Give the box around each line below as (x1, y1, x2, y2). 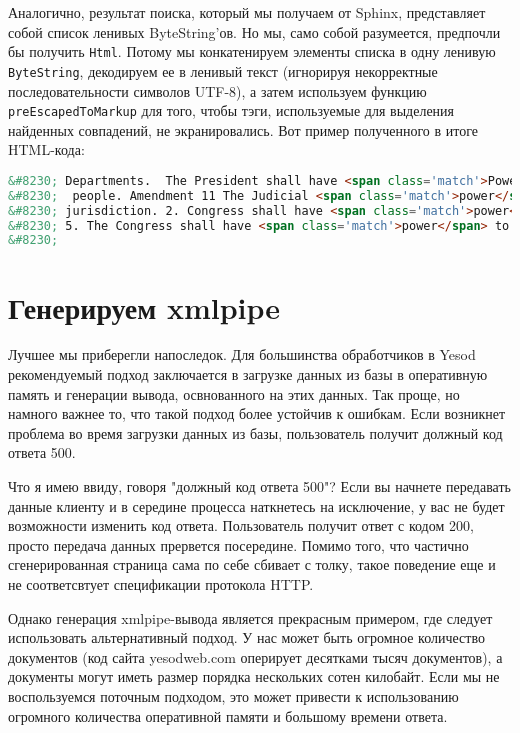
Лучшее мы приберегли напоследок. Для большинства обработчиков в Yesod (8, 344, 476, 365)
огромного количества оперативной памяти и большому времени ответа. (8, 705, 448, 726)
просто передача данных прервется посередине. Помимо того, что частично (8, 534, 469, 555)
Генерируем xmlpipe (8, 286, 281, 327)
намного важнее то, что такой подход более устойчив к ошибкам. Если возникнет (8, 403, 506, 424)
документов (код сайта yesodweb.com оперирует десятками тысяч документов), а (8, 646, 503, 667)
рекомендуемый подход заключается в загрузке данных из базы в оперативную (8, 364, 488, 385)
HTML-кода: (8, 139, 85, 160)
